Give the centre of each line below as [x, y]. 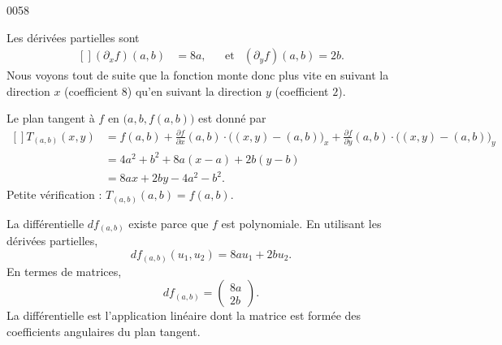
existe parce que [169, 223]
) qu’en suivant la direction [195, 91]
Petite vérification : [54, 194]
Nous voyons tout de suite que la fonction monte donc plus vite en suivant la [198, 75]
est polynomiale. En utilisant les [301, 223]
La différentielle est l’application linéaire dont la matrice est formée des [184, 315]
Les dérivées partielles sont [73, 37]
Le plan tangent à [51, 118]
